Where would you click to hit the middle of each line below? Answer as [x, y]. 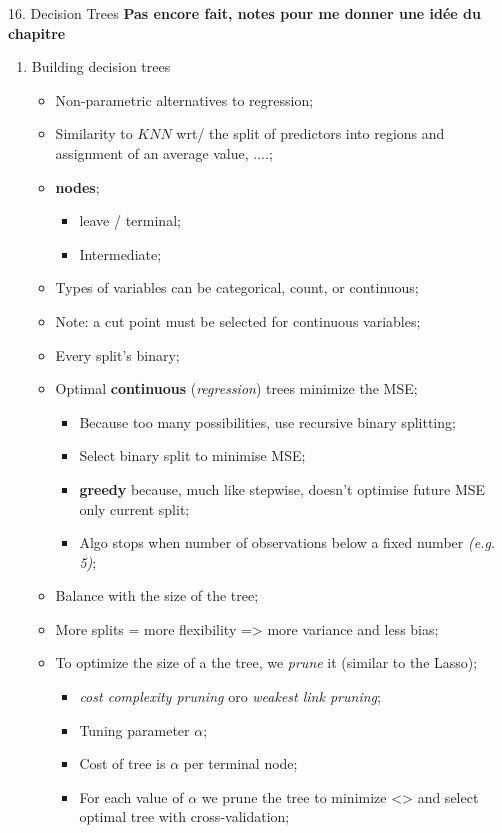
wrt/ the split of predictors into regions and [310, 133]
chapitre [37, 32]
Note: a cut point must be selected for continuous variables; [238, 320]
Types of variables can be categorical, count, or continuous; [237, 287]
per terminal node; [240, 763]
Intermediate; [120, 253]
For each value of [131, 796]
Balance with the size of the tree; [157, 595]
